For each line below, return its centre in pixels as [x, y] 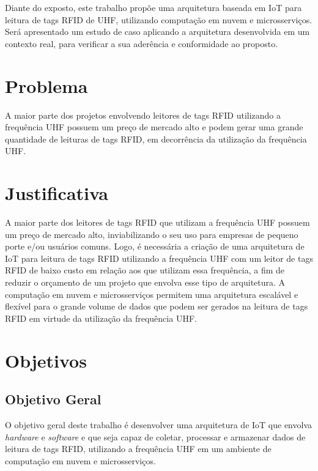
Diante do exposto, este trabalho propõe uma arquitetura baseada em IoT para [153, 7]
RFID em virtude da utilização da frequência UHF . [101, 318]
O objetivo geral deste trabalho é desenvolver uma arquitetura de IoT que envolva [159, 424]
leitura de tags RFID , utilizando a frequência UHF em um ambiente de [138, 449]
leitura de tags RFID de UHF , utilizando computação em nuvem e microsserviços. [159, 19]
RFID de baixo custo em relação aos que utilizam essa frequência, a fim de [145, 270]
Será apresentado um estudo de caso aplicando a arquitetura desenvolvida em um [157, 32]
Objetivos [46, 360]
